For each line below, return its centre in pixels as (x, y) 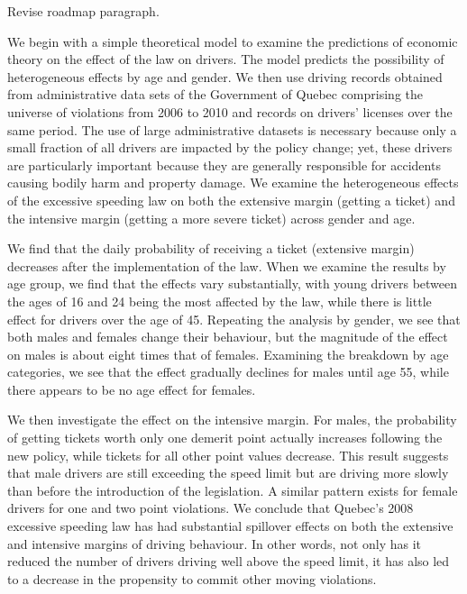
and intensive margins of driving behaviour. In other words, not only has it (215, 543)
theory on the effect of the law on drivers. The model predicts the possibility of (226, 59)
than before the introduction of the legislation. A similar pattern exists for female (233, 490)
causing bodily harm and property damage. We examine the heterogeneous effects (233, 183)
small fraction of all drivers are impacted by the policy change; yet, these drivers (230, 147)
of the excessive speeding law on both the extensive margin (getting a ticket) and (231, 200)
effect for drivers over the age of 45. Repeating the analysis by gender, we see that (234, 319)
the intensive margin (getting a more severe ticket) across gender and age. (211, 218)
